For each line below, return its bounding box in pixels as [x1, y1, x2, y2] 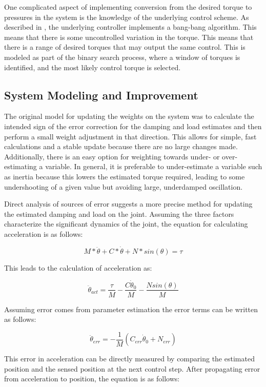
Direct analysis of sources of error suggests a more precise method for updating [4, 198, 253, 209]
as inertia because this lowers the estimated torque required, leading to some [4, 171, 245, 181]
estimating [4, 161, 37, 172]
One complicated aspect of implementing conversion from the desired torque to [4, 2, 252, 12]
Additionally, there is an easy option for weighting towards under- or [4, 151, 220, 161]
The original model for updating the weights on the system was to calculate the [4, 111, 254, 121]
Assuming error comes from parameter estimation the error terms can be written [4, 303, 258, 314]
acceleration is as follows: [4, 228, 83, 239]
